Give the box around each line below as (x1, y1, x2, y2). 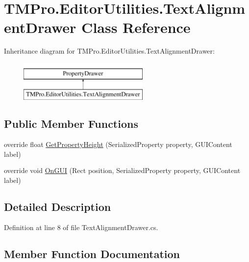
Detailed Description (4, 199, 111, 214)
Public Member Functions (4, 116, 138, 131)
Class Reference (81, 17, 191, 37)
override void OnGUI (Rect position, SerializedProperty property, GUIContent (4, 165, 241, 175)
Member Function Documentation (4, 246, 180, 261)
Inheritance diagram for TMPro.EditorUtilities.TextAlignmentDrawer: (4, 46, 215, 56)
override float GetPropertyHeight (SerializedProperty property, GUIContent (4, 139, 232, 149)
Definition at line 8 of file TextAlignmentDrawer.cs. (4, 222, 158, 232)
